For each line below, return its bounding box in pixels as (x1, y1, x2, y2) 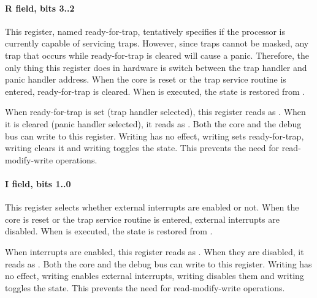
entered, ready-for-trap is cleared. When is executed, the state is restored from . (5, 84, 305, 97)
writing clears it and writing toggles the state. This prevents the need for (5, 141, 280, 154)
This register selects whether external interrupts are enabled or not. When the (5, 201, 299, 214)
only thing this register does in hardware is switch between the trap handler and (5, 61, 307, 73)
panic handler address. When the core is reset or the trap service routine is (5, 73, 286, 86)
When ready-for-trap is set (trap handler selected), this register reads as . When (5, 105, 306, 118)
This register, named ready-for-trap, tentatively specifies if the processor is (5, 24, 285, 37)
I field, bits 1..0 (5, 177, 71, 190)
